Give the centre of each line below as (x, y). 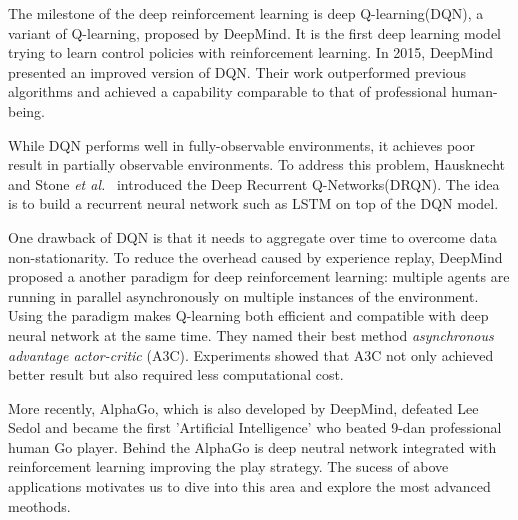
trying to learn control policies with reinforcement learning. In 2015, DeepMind (251, 52)
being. (26, 110)
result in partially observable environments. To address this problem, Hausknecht (257, 164)
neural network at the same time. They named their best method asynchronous (251, 334)
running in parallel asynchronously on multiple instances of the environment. (243, 295)
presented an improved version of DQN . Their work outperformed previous (237, 71)
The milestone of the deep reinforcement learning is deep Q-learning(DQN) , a (246, 13)
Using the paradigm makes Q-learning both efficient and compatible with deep (248, 315)
